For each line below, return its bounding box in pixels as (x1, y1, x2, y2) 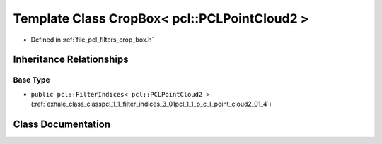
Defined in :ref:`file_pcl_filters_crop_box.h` (30, 35, 154, 44)
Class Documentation (13, 118, 111, 130)
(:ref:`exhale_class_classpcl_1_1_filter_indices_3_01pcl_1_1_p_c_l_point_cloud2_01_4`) (30, 100, 272, 109)
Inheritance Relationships (13, 54, 129, 66)
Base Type (13, 75, 50, 85)
